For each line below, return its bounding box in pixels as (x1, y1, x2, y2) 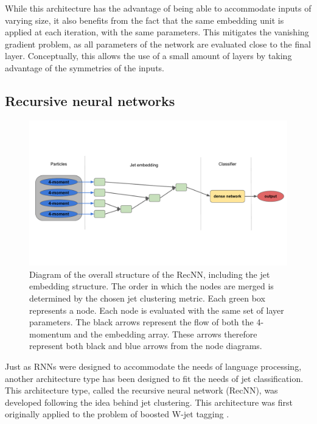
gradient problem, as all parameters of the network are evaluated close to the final (5, 37, 311, 50)
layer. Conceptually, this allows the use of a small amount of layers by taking (5, 49, 292, 62)
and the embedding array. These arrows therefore (74, 327, 257, 340)
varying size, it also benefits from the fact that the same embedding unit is (5, 13, 284, 26)
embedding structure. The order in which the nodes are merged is (29, 280, 274, 292)
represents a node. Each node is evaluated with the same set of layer (29, 303, 284, 316)
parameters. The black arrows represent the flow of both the (29, 316, 254, 328)
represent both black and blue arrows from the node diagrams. (29, 339, 262, 352)
